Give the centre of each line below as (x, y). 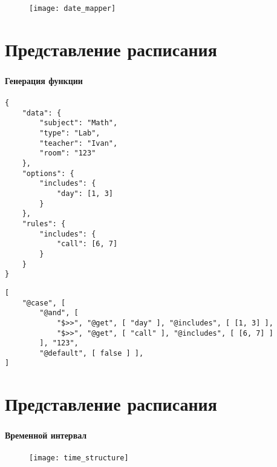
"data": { (42, 113)
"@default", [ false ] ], (92, 353)
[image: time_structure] (79, 458)
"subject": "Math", (79, 123)
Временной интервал (46, 435)
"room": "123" (68, 153)
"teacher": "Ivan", (79, 143)
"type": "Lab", (70, 133)
